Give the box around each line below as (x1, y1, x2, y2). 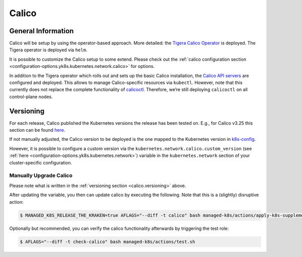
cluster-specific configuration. (9, 159, 72, 165)
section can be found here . (9, 127, 65, 133)
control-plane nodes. (9, 94, 53, 100)
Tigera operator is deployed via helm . (9, 47, 88, 53)
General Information (9, 27, 74, 35)
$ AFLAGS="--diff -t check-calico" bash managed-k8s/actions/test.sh (20, 239, 195, 244)
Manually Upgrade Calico (9, 172, 72, 179)
